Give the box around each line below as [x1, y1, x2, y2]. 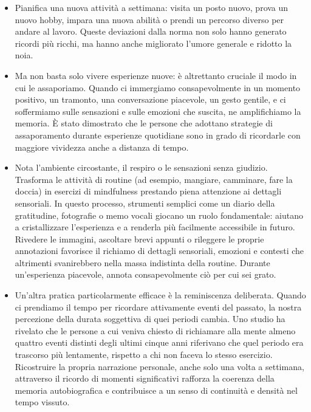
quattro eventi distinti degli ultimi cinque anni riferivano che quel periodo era [15, 336, 304, 349]
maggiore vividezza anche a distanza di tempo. [15, 140, 189, 153]
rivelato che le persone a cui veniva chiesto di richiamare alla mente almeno [15, 324, 296, 337]
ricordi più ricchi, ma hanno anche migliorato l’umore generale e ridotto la [15, 36, 292, 49]
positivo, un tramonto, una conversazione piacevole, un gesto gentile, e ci [15, 93, 286, 106]
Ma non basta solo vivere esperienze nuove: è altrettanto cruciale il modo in [15, 69, 297, 81]
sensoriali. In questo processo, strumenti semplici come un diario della [15, 196, 275, 209]
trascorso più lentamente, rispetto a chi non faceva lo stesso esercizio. [15, 348, 273, 361]
